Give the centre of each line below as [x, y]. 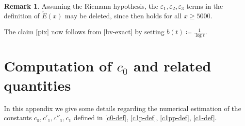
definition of [22, 15]
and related [172, 66]
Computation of [58, 66]
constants [18, 118]
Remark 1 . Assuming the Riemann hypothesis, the [81, 6]
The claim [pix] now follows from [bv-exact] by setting [84, 32]
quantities [37, 85]
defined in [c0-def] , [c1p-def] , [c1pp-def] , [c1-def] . [145, 118]
